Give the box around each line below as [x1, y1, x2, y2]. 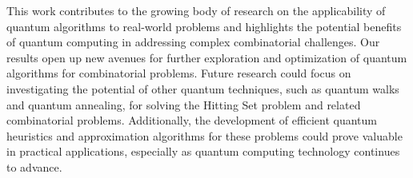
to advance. [6, 158, 62, 175]
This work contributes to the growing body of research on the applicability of [6, 2, 386, 18]
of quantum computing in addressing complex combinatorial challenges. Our [6, 34, 380, 50]
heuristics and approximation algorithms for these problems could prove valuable [6, 127, 403, 144]
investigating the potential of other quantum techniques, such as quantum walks [6, 80, 399, 97]
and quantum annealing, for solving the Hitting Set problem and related [6, 96, 361, 113]
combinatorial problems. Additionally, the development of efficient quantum [6, 112, 377, 129]
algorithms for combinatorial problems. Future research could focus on [6, 65, 351, 81]
